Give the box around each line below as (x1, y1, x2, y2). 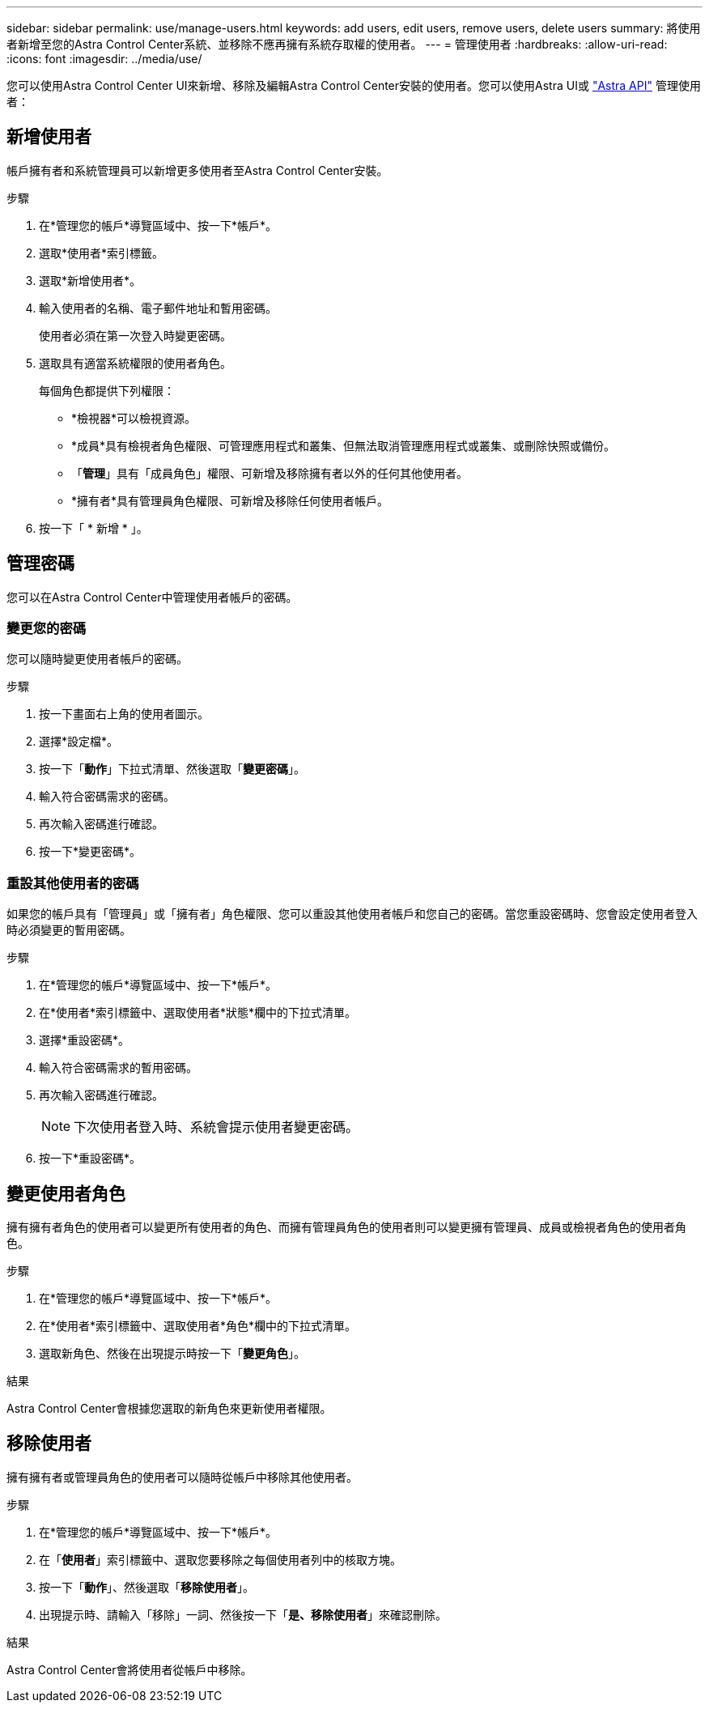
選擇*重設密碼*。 (39, 1033, 130, 1048)
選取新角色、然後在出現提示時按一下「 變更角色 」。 (39, 1346, 305, 1361)
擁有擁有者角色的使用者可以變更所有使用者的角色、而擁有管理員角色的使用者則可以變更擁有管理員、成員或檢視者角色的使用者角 (6, 1220, 686, 1235)
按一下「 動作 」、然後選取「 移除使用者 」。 (39, 1579, 254, 1594)
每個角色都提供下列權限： (39, 383, 175, 397)
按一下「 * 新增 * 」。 (39, 521, 148, 535)
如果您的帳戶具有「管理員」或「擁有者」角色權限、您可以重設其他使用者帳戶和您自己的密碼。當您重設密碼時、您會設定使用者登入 (6, 907, 698, 921)
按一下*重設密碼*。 (39, 1151, 142, 1166)
